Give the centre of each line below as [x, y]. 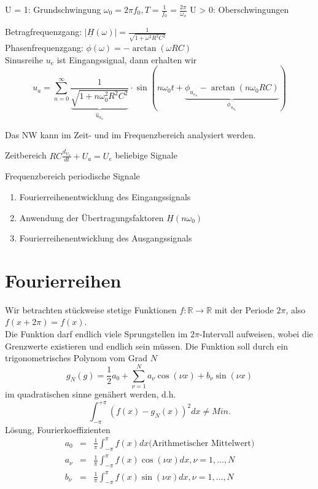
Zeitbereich [26, 155]
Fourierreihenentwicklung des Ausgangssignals [106, 238]
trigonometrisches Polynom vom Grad [76, 358]
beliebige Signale [146, 155]
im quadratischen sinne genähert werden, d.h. [91, 393]
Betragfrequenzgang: [44, 32]
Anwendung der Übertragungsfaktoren [91, 217]
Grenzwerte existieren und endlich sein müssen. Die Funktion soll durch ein [147, 346]
